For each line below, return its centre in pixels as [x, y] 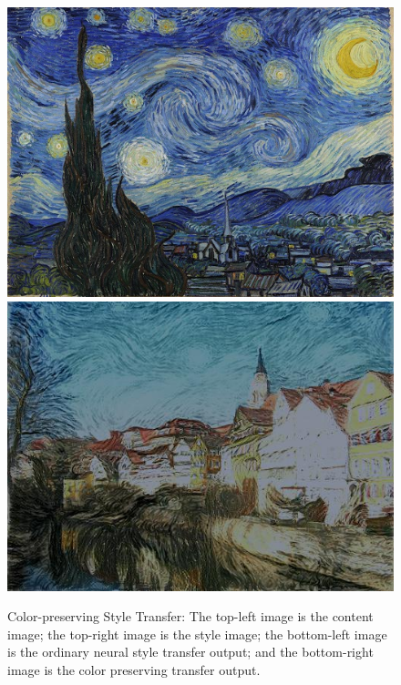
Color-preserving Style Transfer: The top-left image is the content [190, 616]
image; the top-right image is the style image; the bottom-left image [197, 634]
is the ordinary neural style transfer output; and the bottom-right [190, 652]
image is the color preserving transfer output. [134, 669]
